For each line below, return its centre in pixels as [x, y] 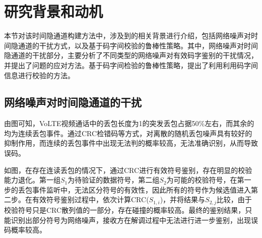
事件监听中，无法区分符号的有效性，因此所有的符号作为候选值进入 [141, 189]
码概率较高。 [25, 230]
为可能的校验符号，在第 [205, 180]
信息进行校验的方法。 [39, 75]
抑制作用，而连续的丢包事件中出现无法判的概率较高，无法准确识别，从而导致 [131, 143]
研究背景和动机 [54, 11]
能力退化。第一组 [32, 180]
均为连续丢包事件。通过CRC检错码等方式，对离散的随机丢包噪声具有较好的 [128, 133]
